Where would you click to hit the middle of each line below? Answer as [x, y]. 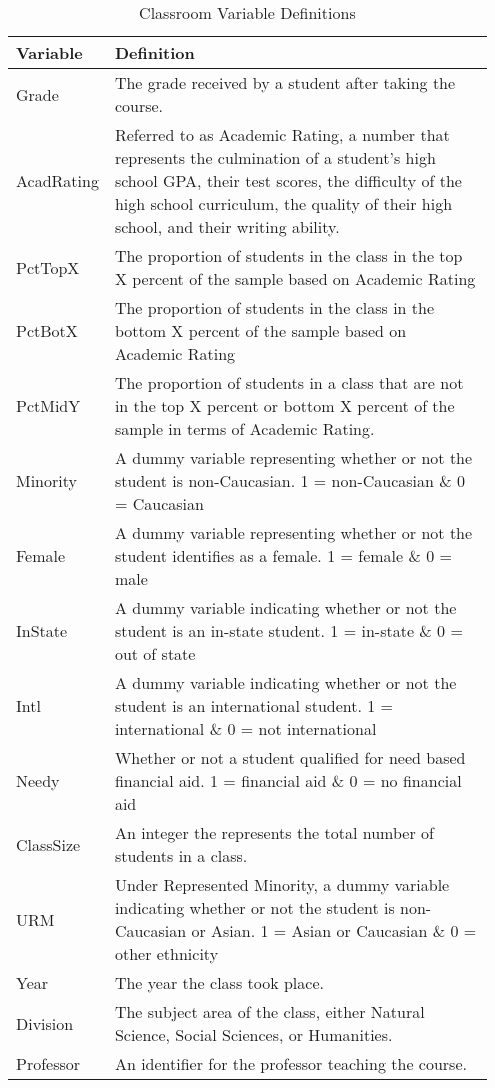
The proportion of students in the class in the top [288, 255]
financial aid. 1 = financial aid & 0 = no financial [288, 780]
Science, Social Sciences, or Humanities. [253, 1034]
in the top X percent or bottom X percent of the [284, 405]
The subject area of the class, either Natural [269, 1011]
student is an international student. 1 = [254, 705]
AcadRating [57, 180]
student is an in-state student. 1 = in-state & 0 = [288, 630]
